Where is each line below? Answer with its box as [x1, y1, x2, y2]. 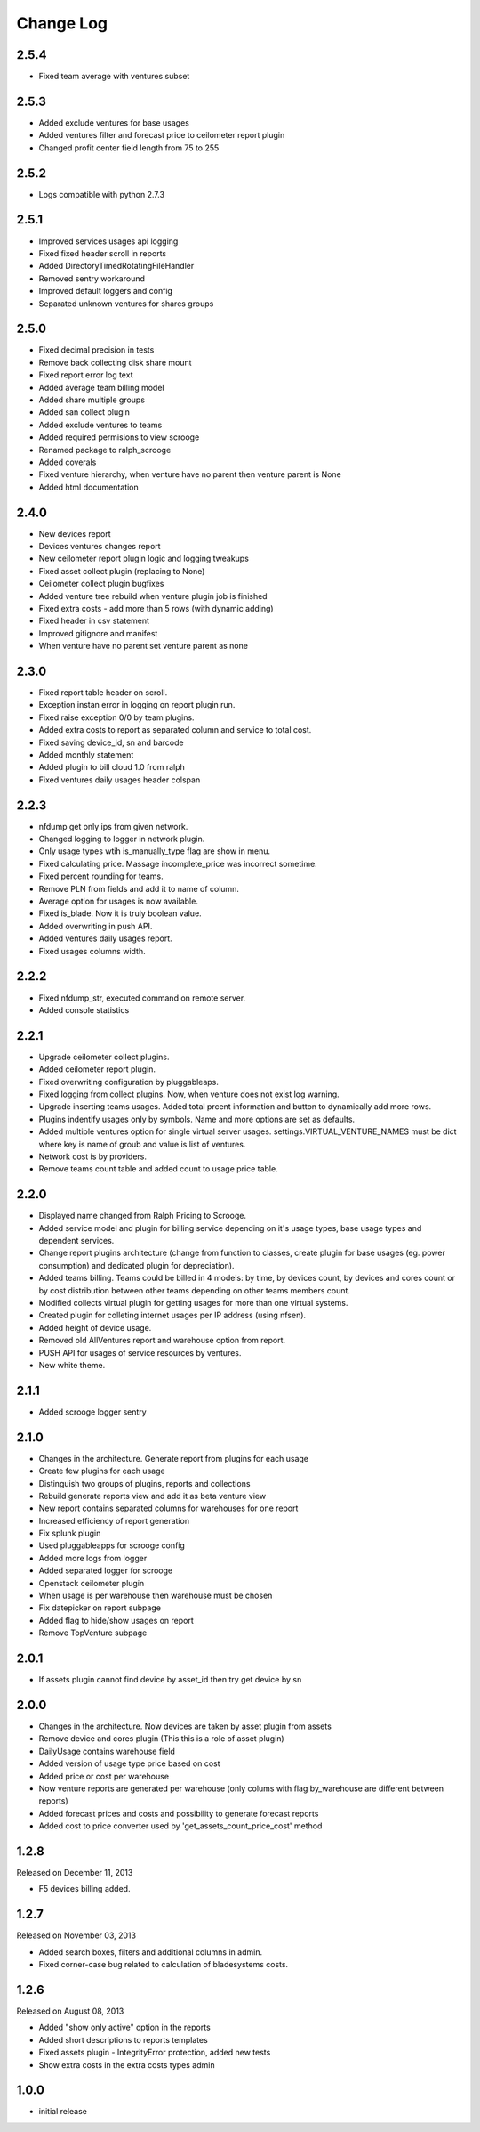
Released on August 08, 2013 [16, 2006, 124, 2016]
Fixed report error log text [38, 369, 133, 380]
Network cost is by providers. [38, 1151, 147, 1162]
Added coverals [38, 457, 97, 467]
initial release [38, 2106, 88, 2117]
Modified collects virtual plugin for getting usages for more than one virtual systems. [38, 1297, 348, 1308]
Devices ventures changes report [38, 541, 161, 552]
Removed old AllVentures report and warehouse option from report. [38, 1335, 286, 1346]
